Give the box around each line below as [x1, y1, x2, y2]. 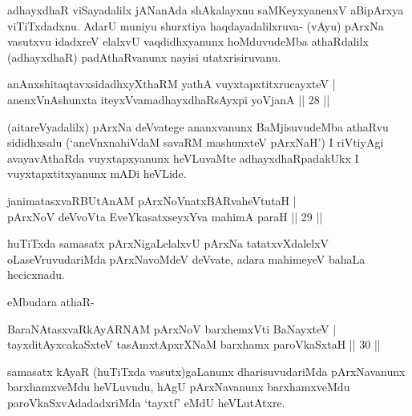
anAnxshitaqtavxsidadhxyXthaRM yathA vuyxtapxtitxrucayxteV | [7, 75, 336, 92]
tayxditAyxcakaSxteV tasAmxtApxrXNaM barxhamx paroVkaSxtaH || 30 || [7, 336, 381, 353]
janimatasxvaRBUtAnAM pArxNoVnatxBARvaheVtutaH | [7, 192, 297, 208]
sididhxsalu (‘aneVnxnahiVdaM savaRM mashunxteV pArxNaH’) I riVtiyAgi [7, 134, 384, 151]
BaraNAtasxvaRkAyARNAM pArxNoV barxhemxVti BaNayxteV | [7, 320, 337, 337]
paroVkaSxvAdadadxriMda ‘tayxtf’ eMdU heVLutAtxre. [7, 394, 285, 410]
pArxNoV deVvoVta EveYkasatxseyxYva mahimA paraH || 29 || [7, 208, 323, 224]
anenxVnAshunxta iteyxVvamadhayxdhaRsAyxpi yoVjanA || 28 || [7, 91, 330, 107]
